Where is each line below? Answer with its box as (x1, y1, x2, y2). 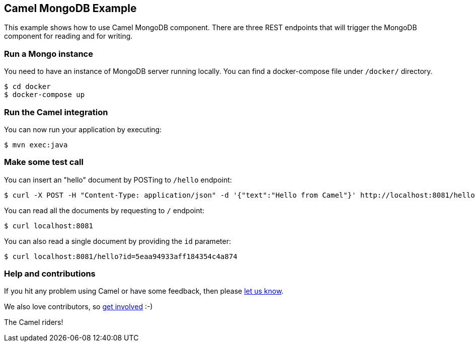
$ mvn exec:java (4, 140, 68, 149)
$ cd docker (4, 82, 51, 91)
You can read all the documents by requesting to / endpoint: (4, 206, 205, 215)
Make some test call (4, 157, 84, 167)
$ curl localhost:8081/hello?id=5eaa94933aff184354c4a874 (4, 252, 238, 261)
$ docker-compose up (4, 91, 85, 99)
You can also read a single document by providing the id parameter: (4, 236, 231, 245)
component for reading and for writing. (4, 32, 133, 41)
